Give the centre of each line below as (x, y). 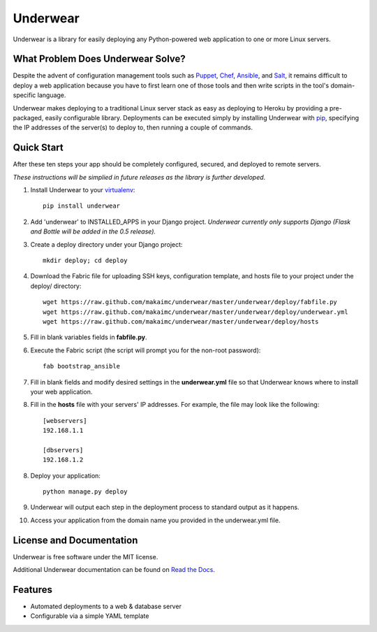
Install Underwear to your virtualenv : (83, 190)
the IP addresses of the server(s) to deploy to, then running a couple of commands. (133, 128)
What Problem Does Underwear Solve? (99, 59)
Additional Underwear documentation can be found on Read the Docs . (114, 570)
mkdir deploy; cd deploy (85, 261)
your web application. (61, 392)
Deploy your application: (66, 475)
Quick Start (38, 148)
